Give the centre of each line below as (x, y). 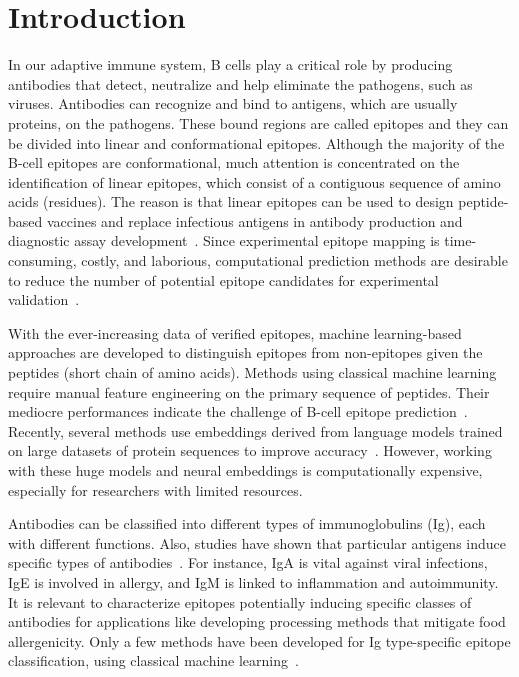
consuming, (42, 260)
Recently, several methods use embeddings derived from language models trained (255, 430)
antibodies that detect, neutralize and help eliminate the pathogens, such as (240, 83)
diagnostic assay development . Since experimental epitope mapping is (224, 240)
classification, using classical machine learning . (153, 660)
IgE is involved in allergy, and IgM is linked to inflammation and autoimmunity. (253, 581)
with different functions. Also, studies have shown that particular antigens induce (257, 542)
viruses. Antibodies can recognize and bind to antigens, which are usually (233, 103)
